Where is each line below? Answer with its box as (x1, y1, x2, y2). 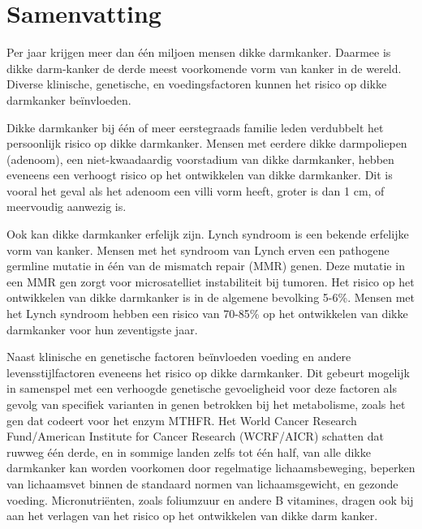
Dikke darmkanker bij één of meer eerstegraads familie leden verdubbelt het (6, 118, 384, 135)
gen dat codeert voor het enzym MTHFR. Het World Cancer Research (6, 411, 357, 428)
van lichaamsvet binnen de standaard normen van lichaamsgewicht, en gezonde (6, 475, 398, 492)
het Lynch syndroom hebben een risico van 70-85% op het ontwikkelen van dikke (6, 305, 408, 322)
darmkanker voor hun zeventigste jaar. (6, 320, 198, 338)
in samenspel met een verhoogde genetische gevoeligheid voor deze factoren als (6, 380, 398, 397)
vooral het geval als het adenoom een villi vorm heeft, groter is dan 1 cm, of (6, 182, 385, 199)
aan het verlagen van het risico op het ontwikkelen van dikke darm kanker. (6, 507, 378, 524)
